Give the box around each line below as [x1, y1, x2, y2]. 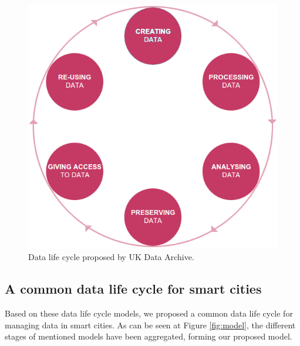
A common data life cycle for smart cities [5, 280, 262, 298]
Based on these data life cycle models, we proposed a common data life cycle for [5, 307, 293, 320]
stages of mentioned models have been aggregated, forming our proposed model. [5, 330, 292, 342]
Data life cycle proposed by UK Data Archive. [28, 251, 194, 263]
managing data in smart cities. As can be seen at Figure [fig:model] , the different [5, 318, 296, 331]
